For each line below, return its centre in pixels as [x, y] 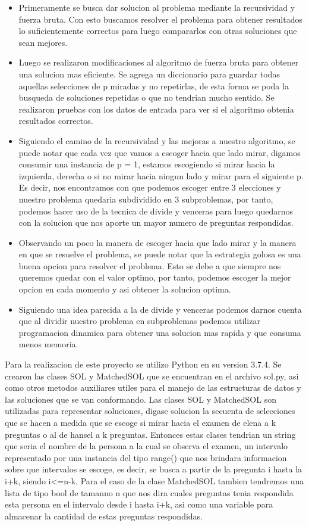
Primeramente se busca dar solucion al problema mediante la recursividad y [157, 7]
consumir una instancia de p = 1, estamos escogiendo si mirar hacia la [147, 164]
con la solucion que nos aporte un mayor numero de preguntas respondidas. [156, 222]
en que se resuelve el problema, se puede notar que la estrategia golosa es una [160, 254]
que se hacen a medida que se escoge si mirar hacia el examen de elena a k [141, 422]
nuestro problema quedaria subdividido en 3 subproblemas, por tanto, [146, 199]
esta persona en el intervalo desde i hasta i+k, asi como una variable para [139, 504]
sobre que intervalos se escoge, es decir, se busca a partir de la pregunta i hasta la [154, 469]
